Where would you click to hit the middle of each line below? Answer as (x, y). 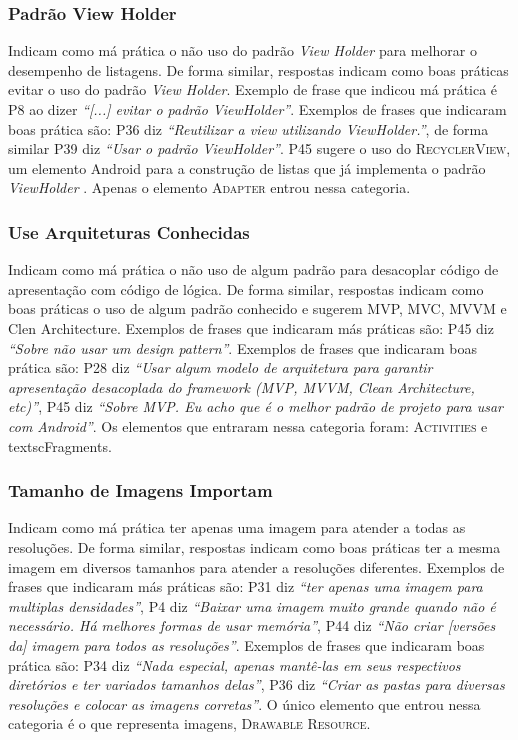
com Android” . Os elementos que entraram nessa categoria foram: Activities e (248, 425)
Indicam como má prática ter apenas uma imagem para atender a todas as (237, 527)
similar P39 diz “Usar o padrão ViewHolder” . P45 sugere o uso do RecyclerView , (259, 148)
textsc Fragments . (60, 445)
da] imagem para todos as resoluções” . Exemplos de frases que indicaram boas (246, 644)
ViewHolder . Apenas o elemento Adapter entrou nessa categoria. (209, 187)
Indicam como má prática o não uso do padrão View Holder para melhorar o (243, 50)
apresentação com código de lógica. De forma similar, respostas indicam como (246, 288)
